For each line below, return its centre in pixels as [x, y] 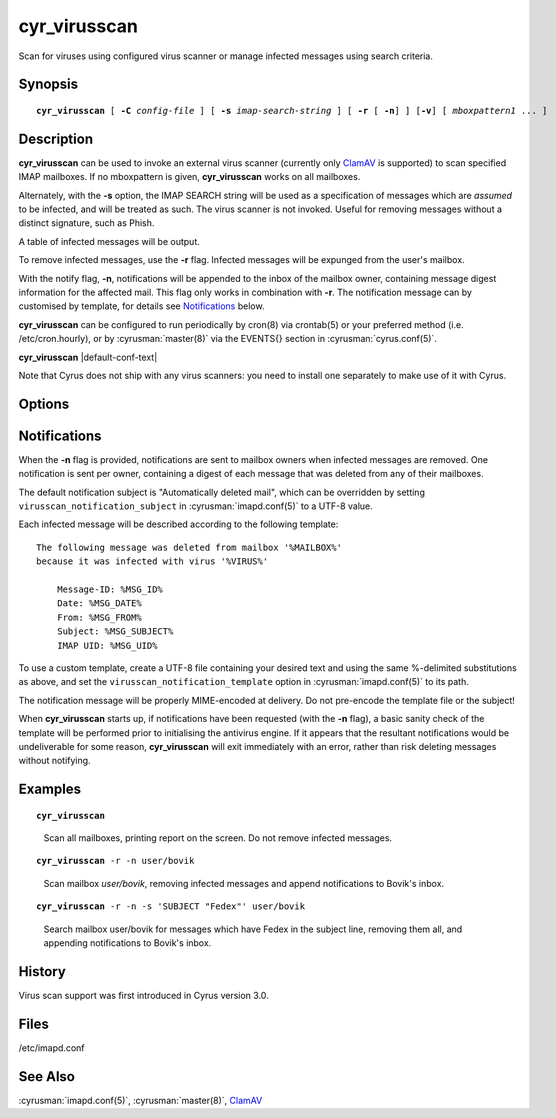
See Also [46, 1076]
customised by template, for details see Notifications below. [141, 306]
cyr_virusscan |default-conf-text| [88, 357]
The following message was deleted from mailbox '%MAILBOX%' [189, 547]
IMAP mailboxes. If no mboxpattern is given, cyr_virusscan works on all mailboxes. [189, 177]
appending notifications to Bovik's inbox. [127, 943]
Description [56, 138]
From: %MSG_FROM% [99, 617]
